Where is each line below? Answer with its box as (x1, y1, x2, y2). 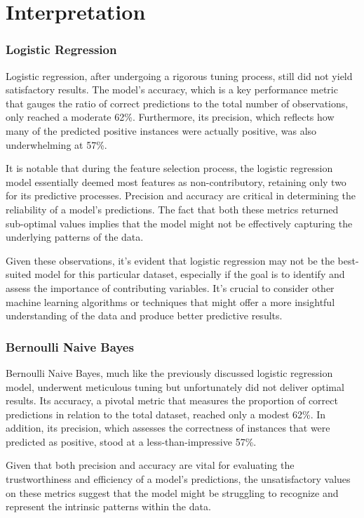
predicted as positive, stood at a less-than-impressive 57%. (6, 434, 257, 449)
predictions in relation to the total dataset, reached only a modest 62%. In (6, 406, 326, 421)
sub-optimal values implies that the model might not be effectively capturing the (6, 215, 353, 230)
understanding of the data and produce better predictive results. (6, 308, 283, 323)
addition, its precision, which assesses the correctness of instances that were (6, 420, 330, 435)
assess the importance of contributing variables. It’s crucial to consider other (6, 280, 335, 295)
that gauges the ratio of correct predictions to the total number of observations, (6, 95, 349, 110)
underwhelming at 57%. (6, 137, 107, 152)
